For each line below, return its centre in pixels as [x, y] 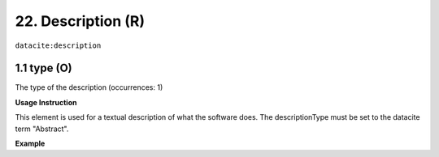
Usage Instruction [46, 102]
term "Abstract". [42, 129]
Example [30, 144]
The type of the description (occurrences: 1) [89, 87]
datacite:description [58, 45]
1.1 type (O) [43, 68]
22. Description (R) [80, 21]
